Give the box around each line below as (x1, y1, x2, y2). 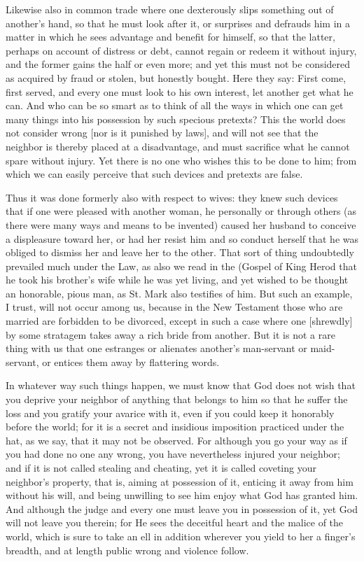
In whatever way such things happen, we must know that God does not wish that (6, 378, 356, 393)
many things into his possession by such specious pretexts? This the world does (6, 111, 346, 126)
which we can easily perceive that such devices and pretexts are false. (6, 167, 303, 181)
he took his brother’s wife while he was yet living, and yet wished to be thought (6, 272, 349, 287)
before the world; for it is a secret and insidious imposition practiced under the (6, 419, 344, 434)
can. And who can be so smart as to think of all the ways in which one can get (6, 98, 344, 113)
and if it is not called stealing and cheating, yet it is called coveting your (6, 461, 316, 475)
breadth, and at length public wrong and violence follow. (6, 542, 249, 557)
